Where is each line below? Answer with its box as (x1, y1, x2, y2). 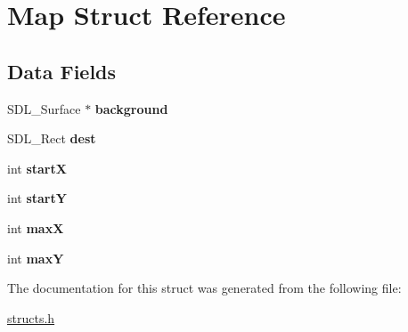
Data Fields (7, 57, 117, 85)
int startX (7, 158, 67, 177)
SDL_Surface (7, 99, 81, 117)
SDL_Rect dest (7, 129, 96, 148)
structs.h (7, 308, 55, 327)
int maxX (7, 218, 64, 237)
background (94, 99, 168, 117)
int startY (7, 189, 67, 207)
